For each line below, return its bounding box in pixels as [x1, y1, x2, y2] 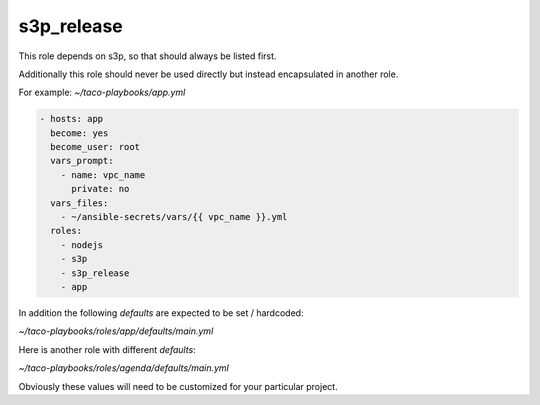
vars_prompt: [50, 155, 114, 167]
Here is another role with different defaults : [18, 343, 197, 355]
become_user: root [50, 141, 140, 153]
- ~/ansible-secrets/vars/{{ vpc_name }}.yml [60, 211, 288, 223]
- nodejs [60, 239, 104, 250]
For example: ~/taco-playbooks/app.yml [18, 86, 186, 99]
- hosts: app [39, 113, 104, 125]
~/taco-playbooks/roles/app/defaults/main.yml [18, 325, 214, 337]
